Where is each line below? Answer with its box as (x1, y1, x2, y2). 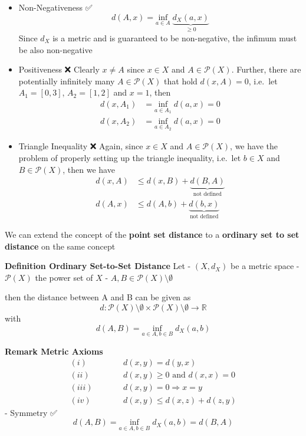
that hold (164, 74, 198, 87)
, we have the (230, 140, 278, 152)
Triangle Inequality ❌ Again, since (18, 140, 143, 152)
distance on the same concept (5, 240, 116, 252)
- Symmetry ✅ (5, 406, 57, 418)
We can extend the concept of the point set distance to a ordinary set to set (5, 228, 300, 241)
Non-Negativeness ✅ (18, 1, 93, 13)
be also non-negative (18, 43, 93, 55)
